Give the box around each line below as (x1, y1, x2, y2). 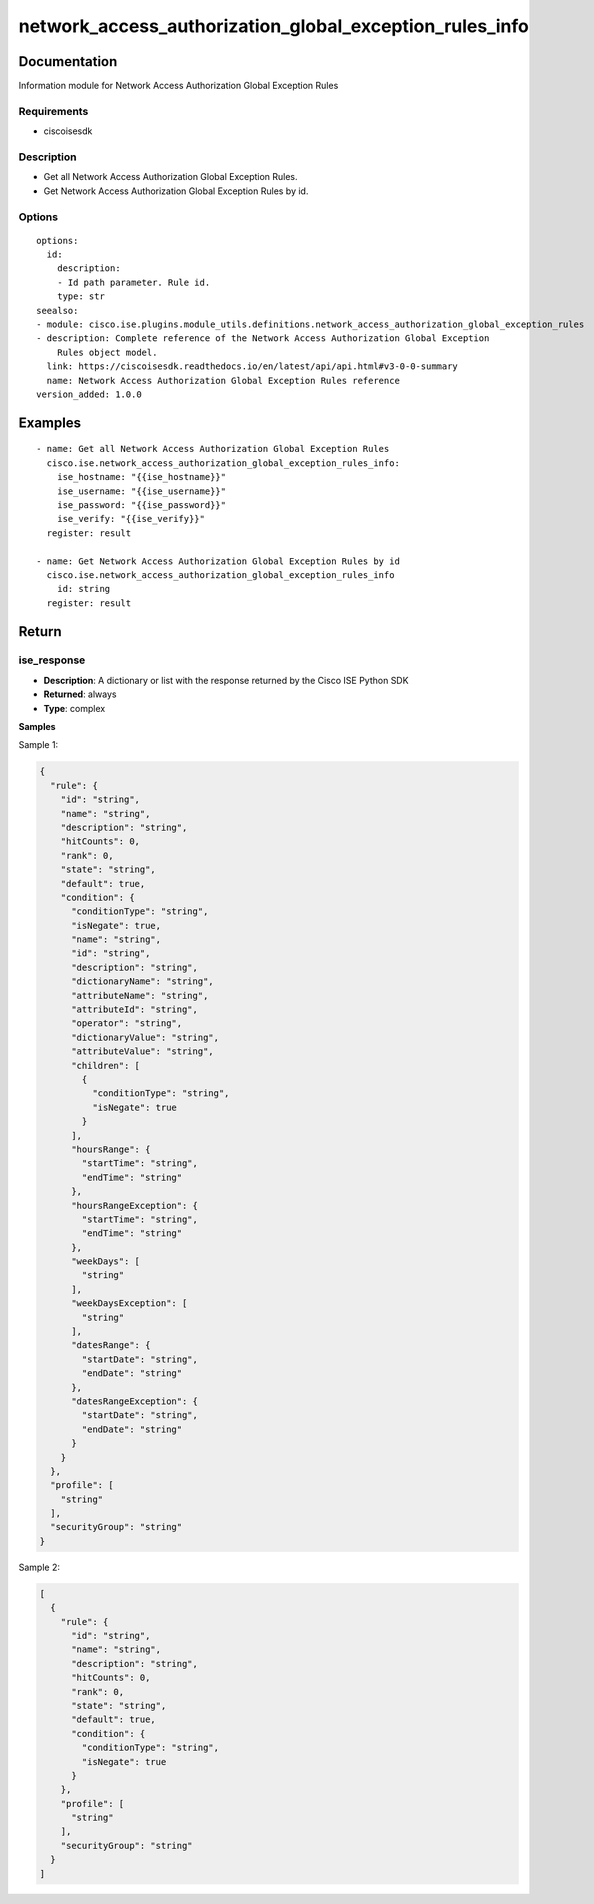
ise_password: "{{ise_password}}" (56, 499, 227, 510)
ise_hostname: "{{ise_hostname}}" (56, 471, 227, 483)
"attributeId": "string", (71, 1004, 199, 1015)
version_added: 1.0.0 (36, 388, 142, 400)
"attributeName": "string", (71, 990, 209, 1001)
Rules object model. (56, 346, 158, 358)
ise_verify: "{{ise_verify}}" (56, 513, 205, 525)
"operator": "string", (71, 1018, 183, 1029)
